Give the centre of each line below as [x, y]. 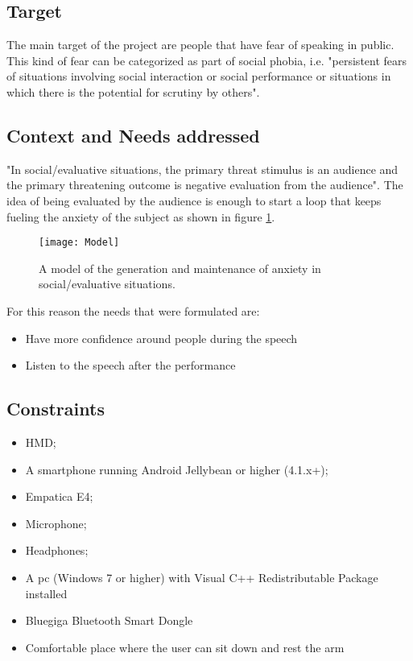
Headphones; [57, 550]
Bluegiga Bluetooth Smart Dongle [109, 620]
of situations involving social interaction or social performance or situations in [199, 76]
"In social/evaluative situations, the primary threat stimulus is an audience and [202, 169]
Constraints [56, 409]
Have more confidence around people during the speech [161, 338]
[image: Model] [79, 243]
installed [46, 593]
